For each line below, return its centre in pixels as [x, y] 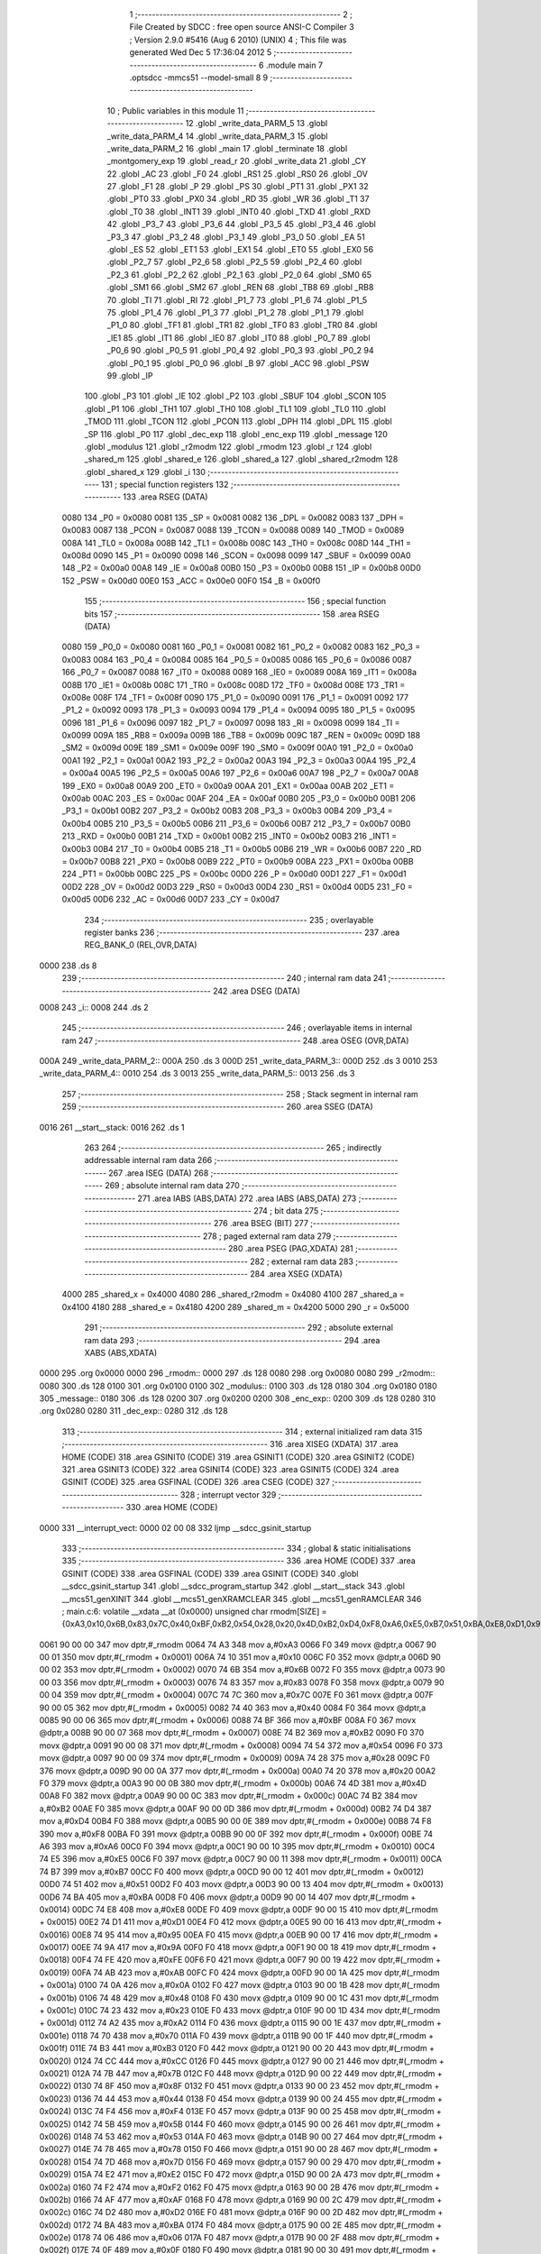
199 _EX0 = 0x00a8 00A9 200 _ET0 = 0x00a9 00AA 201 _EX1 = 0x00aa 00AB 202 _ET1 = [228, 785]
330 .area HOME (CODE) [172, 1507]
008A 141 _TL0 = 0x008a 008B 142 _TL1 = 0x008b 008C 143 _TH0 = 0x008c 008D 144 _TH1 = [237, 543]
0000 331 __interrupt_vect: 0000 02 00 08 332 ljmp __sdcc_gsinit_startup [175, 1527]
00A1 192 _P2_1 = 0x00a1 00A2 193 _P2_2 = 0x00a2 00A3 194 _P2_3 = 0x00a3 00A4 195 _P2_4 [239, 760]
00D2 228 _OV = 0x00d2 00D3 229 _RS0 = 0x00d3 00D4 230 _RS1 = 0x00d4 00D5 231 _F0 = [238, 886]
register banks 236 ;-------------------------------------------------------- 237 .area [242, 932]
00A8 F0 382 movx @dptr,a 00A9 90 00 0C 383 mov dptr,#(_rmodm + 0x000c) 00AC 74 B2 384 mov [229, 1796]
